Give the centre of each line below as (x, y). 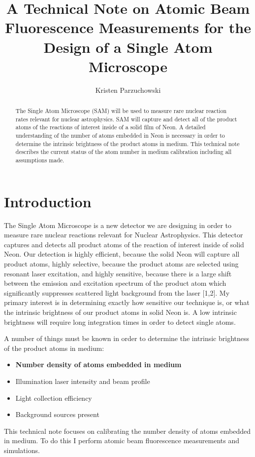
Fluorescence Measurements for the (128, 27)
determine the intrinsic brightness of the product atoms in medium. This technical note (127, 143)
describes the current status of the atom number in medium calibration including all (124, 152)
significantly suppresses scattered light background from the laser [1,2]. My (117, 292)
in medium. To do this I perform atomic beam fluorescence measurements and (122, 440)
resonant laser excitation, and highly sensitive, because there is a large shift (118, 273)
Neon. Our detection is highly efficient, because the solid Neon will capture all (122, 254)
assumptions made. (40, 160)
